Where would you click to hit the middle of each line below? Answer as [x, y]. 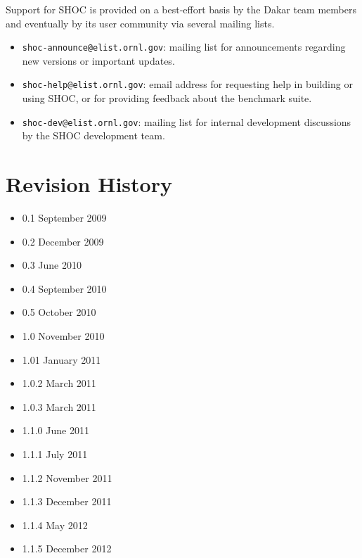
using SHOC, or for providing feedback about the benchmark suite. [167, 98]
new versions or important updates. [98, 60]
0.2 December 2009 [63, 241]
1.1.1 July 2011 [55, 454]
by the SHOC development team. [93, 135]
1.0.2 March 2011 [59, 383]
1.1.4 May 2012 [55, 525]
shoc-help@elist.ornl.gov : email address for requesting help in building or [187, 84]
